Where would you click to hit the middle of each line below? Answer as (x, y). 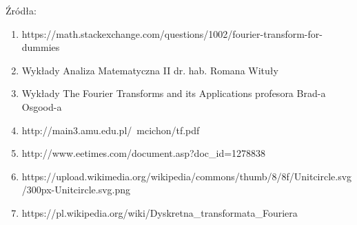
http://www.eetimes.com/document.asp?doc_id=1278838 (144, 153)
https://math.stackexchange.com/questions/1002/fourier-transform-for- (172, 33)
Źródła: (21, 10)
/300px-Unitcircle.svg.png (76, 190)
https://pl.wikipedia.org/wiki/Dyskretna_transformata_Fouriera (160, 212)
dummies (41, 47)
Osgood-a (42, 106)
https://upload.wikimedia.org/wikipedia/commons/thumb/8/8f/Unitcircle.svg (187, 176)
